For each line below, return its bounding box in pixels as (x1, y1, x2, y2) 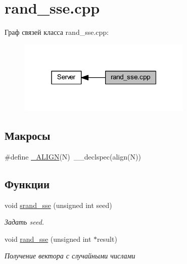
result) (97, 233, 117, 244)
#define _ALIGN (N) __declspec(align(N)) (5, 151, 141, 162)
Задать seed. (5, 217, 44, 227)
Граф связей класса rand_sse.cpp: (5, 27, 109, 37)
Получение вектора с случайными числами (5, 250, 135, 261)
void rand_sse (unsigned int (5, 233, 91, 244)
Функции (5, 176, 50, 191)
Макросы (5, 128, 51, 143)
